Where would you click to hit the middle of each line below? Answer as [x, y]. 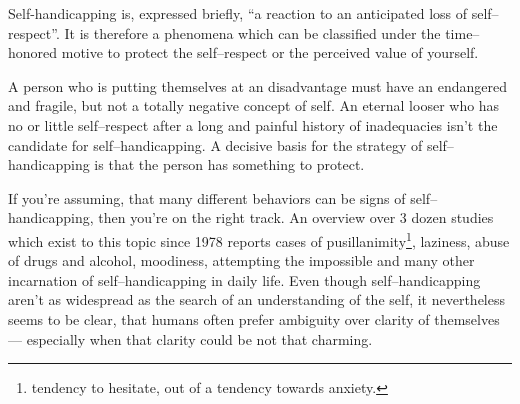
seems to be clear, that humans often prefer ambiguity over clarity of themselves [254, 318]
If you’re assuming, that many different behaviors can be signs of [207, 197]
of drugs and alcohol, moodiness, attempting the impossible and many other [241, 260]
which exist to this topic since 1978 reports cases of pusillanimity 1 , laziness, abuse [259, 239]
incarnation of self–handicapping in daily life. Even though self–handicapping [244, 279]
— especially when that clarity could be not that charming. [190, 338]
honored [33, 52]
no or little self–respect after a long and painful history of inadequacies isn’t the [253, 124]
